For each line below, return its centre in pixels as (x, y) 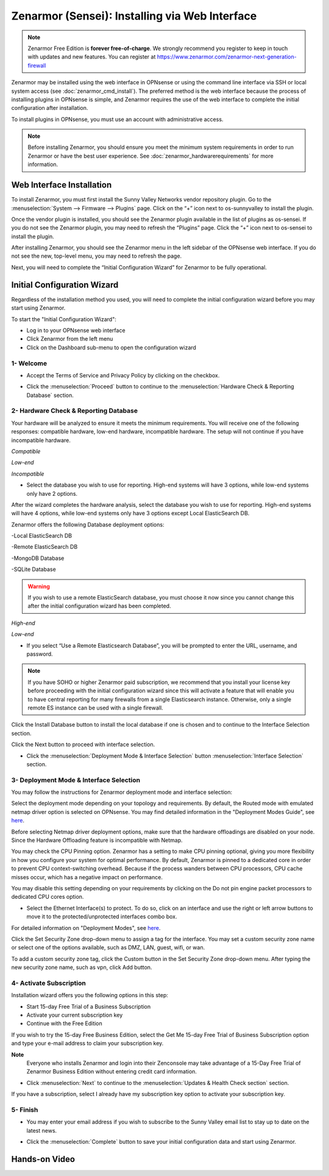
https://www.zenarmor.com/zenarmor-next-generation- (227, 57)
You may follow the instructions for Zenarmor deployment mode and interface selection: (122, 792)
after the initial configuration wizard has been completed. (99, 606)
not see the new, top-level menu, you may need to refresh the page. (97, 256)
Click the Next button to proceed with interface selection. (83, 744)
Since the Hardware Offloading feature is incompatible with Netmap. (97, 840)
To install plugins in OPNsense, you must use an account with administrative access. (117, 119)
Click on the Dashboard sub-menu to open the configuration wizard (111, 347)
